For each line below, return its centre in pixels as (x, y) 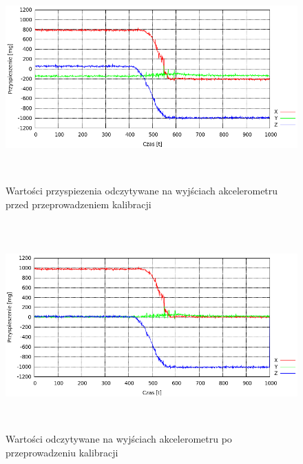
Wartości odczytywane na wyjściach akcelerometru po (119, 439)
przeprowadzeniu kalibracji (62, 452)
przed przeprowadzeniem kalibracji (79, 204)
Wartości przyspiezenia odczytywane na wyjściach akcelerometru (142, 190)
